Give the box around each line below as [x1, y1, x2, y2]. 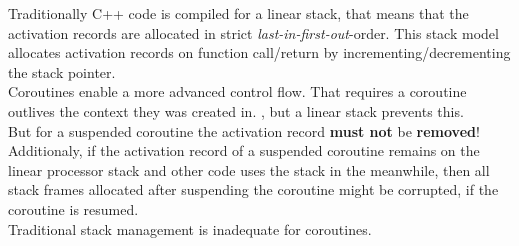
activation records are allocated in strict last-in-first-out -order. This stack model [8, 22, 499, 43]
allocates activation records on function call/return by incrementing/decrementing [8, 42, 511, 63]
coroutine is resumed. [8, 198, 139, 219]
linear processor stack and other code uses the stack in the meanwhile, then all [8, 159, 490, 180]
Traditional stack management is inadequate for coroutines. [8, 218, 372, 239]
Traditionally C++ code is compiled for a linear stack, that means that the [8, 3, 469, 23]
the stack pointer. [8, 61, 116, 82]
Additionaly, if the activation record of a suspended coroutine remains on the [8, 140, 480, 161]
